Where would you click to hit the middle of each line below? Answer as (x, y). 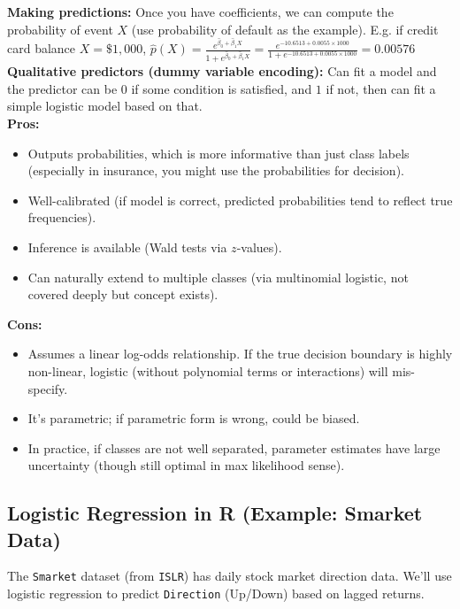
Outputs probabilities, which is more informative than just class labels (218, 153)
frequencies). (62, 217)
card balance (42, 48)
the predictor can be (62, 88)
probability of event (60, 29)
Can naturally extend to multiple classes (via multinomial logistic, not (218, 277)
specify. (48, 388)
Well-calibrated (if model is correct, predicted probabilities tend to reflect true (240, 200)
